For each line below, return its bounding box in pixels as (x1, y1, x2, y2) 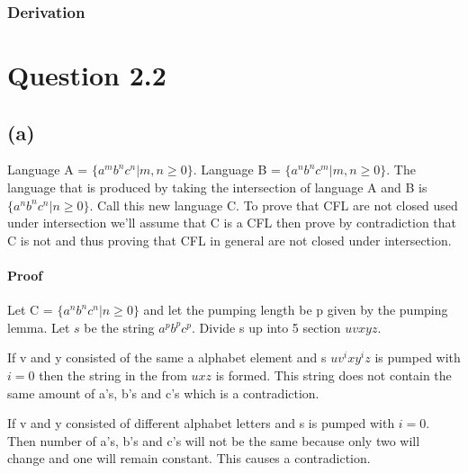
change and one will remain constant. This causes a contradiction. (7, 449, 371, 468)
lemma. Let (7, 317, 70, 336)
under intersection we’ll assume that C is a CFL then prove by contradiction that (7, 213, 456, 232)
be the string (84, 317, 155, 336)
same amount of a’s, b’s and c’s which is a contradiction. (7, 383, 319, 402)
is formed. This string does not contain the (215, 365, 452, 384)
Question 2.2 (7, 57, 166, 94)
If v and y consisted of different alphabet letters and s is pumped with (7, 414, 395, 433)
